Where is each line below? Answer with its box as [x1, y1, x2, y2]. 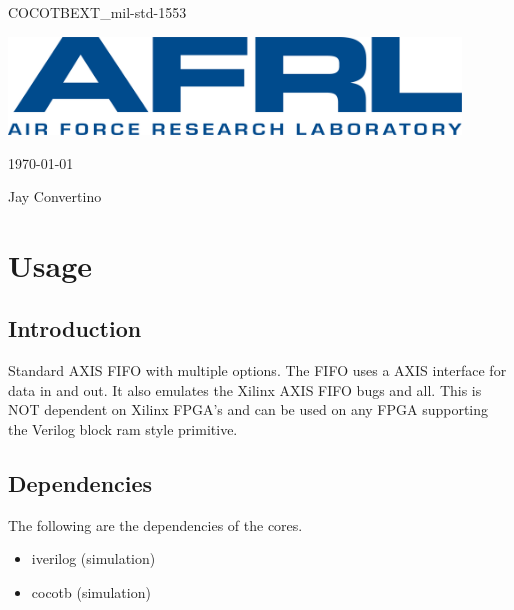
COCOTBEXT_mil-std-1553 [8, 2, 187, 22]
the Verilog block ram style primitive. [8, 419, 238, 440]
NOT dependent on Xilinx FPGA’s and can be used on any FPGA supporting [8, 399, 489, 420]
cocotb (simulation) [31, 582, 151, 603]
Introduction [8, 313, 142, 344]
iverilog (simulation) [31, 548, 156, 569]
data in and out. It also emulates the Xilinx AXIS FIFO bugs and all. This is [8, 379, 482, 400]
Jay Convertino [8, 186, 102, 207]
